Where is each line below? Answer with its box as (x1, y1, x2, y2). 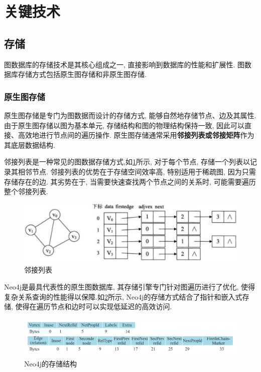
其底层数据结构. (4, 139, 55, 150)
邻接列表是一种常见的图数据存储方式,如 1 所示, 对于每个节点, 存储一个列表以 (4, 156, 250, 167)
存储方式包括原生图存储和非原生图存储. (18, 69, 147, 79)
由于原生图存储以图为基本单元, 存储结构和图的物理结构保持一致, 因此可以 (4, 120, 245, 130)
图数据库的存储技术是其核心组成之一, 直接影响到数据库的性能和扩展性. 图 (4, 59, 245, 69)
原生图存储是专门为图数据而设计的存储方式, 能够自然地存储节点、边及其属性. (4, 110, 256, 120)
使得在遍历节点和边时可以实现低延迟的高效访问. (15, 301, 172, 312)
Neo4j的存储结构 (24, 358, 77, 369)
